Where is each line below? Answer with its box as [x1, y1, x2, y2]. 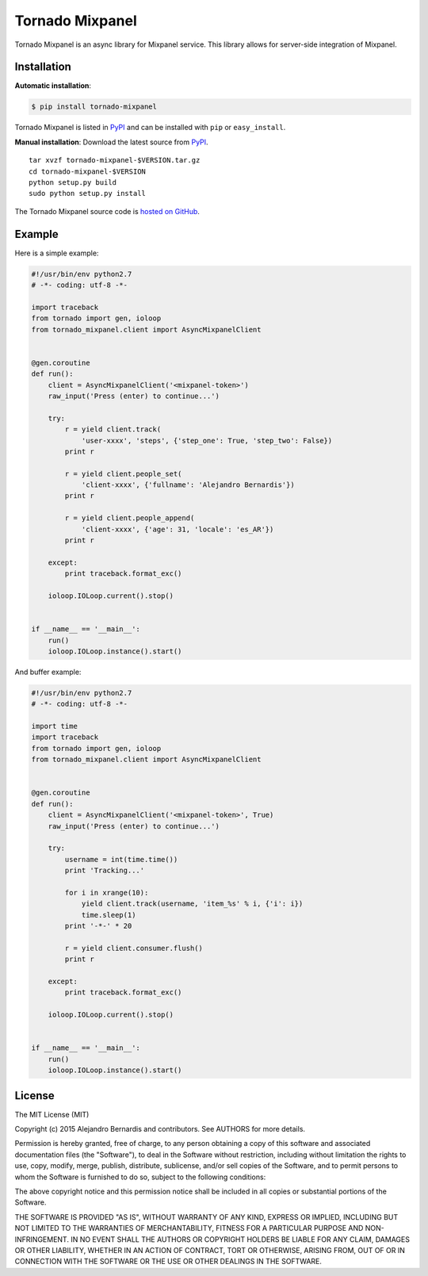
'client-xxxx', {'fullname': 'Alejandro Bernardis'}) [81, 481, 295, 489]
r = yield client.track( [64, 425, 162, 434]
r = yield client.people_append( [64, 514, 195, 523]
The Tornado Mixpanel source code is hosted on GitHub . [14, 206, 200, 216]
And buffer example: [14, 667, 82, 676]
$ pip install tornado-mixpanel [31, 102, 158, 111]
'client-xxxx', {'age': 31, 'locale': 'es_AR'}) [81, 524, 274, 534]
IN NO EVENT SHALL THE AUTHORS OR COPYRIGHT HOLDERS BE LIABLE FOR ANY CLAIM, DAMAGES [70, 1234, 410, 1244]
